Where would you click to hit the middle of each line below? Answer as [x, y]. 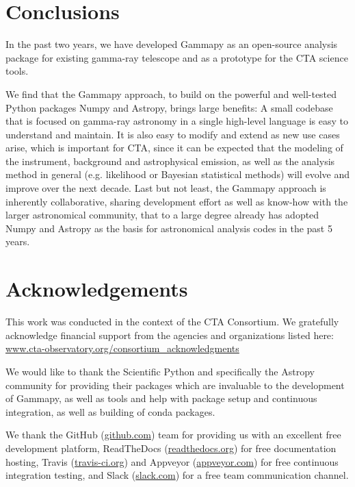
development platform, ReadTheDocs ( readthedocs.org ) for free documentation [171, 448]
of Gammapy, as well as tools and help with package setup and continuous [161, 398]
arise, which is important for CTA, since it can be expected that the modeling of [174, 148]
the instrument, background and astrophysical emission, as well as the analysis [170, 161]
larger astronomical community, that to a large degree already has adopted [162, 215]
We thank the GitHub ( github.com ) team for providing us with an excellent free [173, 435]
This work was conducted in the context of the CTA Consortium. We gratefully [172, 322]
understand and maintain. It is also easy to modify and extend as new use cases [173, 134]
